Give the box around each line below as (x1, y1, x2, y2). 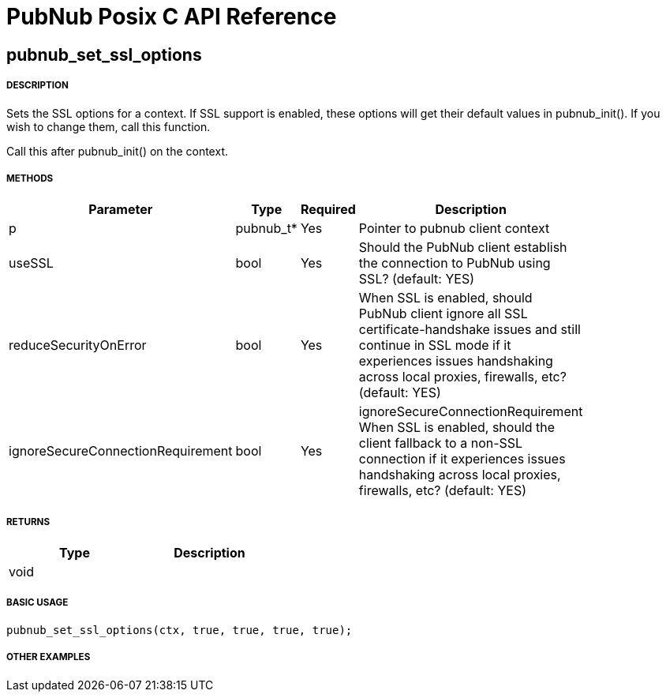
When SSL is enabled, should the (358, 419, 556, 436)
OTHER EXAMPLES (6, 651, 91, 663)
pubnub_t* (235, 220, 297, 237)
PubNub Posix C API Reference (6, 3, 337, 30)
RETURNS (6, 516, 50, 527)
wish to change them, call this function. (6, 119, 211, 133)
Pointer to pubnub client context (358, 220, 550, 237)
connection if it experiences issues (358, 451, 566, 467)
